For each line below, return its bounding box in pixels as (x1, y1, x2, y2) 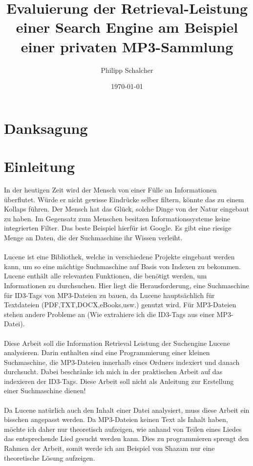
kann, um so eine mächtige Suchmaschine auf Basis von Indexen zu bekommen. (4, 261, 241, 271)
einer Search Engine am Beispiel (16, 17, 238, 37)
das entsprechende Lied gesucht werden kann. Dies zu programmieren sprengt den (4, 433, 249, 444)
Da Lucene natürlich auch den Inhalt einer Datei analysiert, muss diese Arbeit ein (4, 404, 250, 415)
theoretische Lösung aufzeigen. (4, 452, 95, 463)
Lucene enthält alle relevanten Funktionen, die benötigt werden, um (4, 271, 207, 281)
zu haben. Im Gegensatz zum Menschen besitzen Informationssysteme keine (4, 213, 231, 223)
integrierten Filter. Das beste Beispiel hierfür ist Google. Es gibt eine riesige (4, 223, 232, 233)
